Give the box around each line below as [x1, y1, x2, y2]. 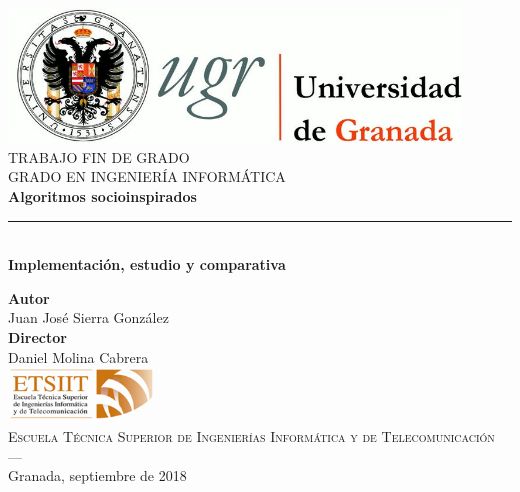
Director [8, 326, 67, 347]
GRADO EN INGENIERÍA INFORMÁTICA [8, 166, 286, 187]
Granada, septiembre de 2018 [8, 465, 187, 486]
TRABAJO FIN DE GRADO [8, 146, 190, 167]
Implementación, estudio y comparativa [8, 254, 286, 275]
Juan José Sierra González [8, 307, 169, 328]
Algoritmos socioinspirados [8, 185, 197, 206]
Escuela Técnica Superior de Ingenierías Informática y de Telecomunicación [8, 425, 495, 446]
